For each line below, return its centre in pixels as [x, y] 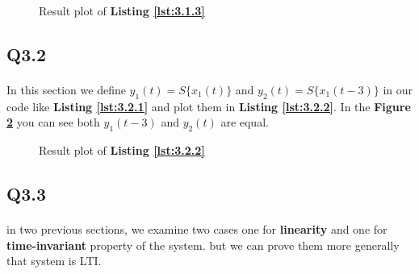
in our [398, 89]
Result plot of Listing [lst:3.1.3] [122, 10]
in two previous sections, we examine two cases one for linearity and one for [197, 229]
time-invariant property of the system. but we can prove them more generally [203, 245]
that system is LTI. [54, 261]
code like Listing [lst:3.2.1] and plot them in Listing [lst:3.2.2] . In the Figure [209, 106]
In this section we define [66, 89]
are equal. [245, 122]
